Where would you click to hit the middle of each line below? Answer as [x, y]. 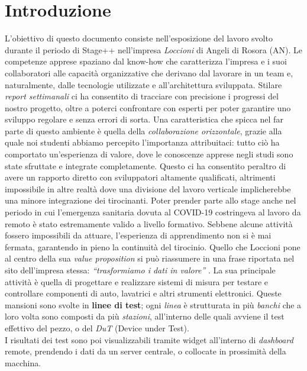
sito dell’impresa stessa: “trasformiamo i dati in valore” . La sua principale [140, 270]
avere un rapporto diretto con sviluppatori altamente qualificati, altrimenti [140, 177]
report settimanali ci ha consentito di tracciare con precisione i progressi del [142, 96]
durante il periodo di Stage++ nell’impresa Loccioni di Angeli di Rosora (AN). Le [153, 49]
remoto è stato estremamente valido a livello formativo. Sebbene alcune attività [149, 223]
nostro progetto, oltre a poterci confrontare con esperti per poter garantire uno [148, 107]
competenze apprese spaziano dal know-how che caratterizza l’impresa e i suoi [146, 61]
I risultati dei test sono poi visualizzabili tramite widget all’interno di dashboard [149, 339]
